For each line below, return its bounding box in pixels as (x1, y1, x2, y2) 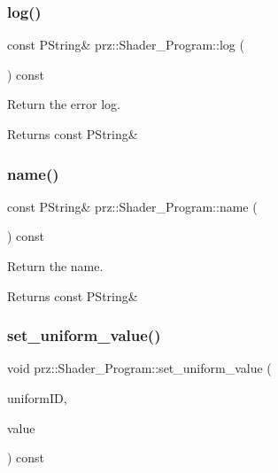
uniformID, (7, 389, 67, 407)
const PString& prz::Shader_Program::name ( (7, 197, 258, 215)
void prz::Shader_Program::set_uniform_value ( (7, 359, 272, 377)
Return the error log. (7, 95, 120, 113)
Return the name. (7, 257, 104, 275)
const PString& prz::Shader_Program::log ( (7, 35, 244, 54)
